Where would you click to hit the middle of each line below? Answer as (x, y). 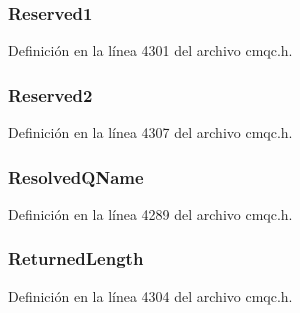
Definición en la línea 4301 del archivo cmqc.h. (150, 50)
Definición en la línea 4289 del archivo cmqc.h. (150, 213)
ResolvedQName (76, 176)
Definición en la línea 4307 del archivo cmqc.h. (150, 132)
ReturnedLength (76, 258)
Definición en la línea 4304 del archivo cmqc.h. (150, 295)
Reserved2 (50, 94)
